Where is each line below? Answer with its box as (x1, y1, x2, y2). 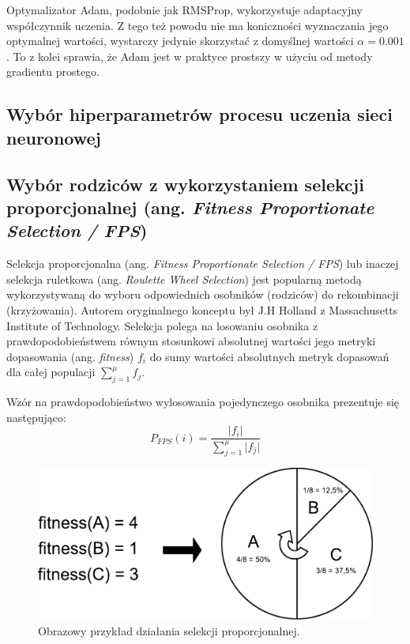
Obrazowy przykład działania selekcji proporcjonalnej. (38, 622, 300, 638)
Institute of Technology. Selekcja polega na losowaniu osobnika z (6, 317, 318, 333)
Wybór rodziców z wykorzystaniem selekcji (6, 171, 364, 196)
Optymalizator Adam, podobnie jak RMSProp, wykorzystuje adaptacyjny (6, 2, 363, 17)
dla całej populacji (6, 363, 96, 380)
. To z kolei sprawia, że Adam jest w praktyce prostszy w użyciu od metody (6, 47, 373, 64)
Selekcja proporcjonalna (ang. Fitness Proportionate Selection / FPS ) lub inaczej (6, 255, 399, 272)
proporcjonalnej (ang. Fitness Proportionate (6, 194, 374, 219)
